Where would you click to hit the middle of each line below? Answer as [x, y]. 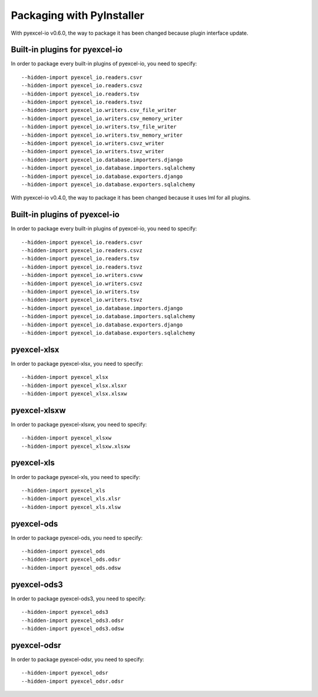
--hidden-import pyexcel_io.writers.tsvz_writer [93, 151]
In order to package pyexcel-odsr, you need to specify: [77, 659]
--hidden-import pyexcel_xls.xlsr [71, 499]
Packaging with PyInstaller [77, 15]
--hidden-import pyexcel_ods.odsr [71, 559]
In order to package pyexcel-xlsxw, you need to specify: [79, 424]
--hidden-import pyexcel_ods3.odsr [73, 620]
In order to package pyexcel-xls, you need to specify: [76, 477]
